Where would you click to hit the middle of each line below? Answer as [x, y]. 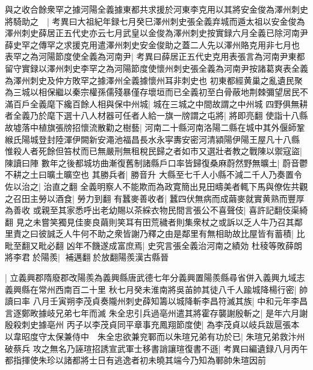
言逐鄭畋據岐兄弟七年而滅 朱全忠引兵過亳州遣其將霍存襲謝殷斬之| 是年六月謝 [156, 312]
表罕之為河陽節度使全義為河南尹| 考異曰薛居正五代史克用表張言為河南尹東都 [155, 56]
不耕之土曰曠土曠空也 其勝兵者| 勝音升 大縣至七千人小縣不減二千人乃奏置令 [153, 174]
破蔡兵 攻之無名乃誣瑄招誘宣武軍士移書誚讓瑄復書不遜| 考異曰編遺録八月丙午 [156, 348]
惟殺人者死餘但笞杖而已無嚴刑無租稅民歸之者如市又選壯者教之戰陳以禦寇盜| [153, 151]
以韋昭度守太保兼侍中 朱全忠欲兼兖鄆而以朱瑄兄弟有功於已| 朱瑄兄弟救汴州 [155, 337]
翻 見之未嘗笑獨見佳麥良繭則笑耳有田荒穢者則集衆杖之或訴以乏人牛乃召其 [150, 221]
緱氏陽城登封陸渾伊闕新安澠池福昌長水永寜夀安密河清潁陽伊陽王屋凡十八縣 [152, 139]
